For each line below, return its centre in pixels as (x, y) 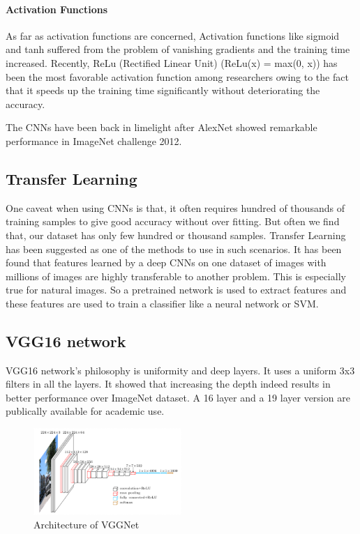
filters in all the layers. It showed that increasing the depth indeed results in (168, 384)
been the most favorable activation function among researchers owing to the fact (177, 76)
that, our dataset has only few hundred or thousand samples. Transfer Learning (176, 235)
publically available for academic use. (85, 411)
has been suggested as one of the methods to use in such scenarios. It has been (174, 249)
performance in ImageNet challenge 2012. (94, 140)
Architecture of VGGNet (87, 525)
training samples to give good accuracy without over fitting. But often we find (173, 221)
